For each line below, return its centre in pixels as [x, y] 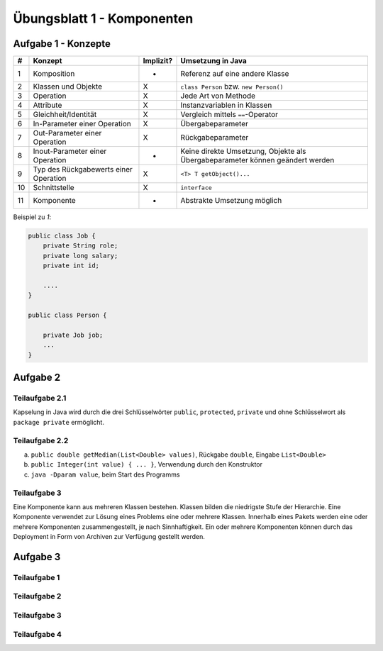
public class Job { [62, 236]
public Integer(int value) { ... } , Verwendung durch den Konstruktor [146, 464]
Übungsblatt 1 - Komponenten [103, 18]
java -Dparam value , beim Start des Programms [105, 474]
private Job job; [73, 335]
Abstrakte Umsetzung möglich [231, 201]
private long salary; [81, 256]
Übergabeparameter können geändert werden [257, 160]
